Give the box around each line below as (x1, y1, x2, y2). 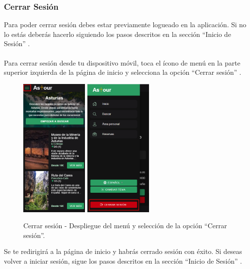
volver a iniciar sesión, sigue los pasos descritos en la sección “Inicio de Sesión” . (4, 255, 242, 266)
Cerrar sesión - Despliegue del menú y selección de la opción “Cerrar (23, 220, 227, 231)
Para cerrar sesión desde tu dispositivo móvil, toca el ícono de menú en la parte (4, 57, 240, 67)
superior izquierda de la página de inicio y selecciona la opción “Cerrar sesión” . (4, 67, 241, 77)
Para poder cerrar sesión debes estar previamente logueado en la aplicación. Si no (4, 19, 247, 30)
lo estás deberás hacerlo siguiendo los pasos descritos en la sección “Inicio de (4, 29, 231, 39)
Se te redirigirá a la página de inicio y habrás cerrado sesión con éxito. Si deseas (4, 246, 242, 256)
